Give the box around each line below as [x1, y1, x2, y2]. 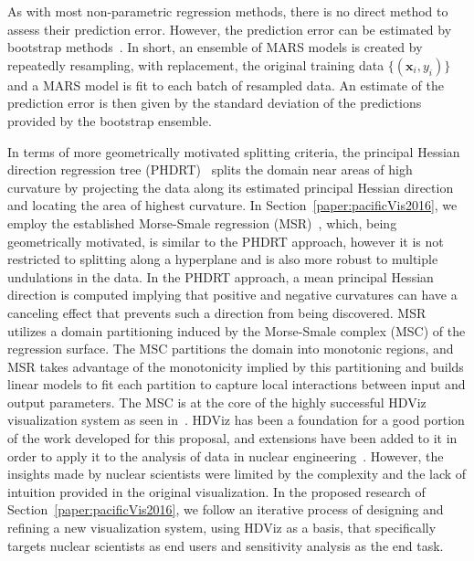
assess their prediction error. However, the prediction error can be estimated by [7, 19, 452, 38]
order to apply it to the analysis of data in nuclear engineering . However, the [7, 446, 444, 465]
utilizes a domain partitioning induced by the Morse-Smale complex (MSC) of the [7, 321, 466, 340]
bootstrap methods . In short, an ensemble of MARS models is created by [7, 37, 423, 57]
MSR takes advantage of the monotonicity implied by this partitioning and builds [7, 356, 464, 376]
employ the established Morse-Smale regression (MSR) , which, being [7, 213, 397, 232]
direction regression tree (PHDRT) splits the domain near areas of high [7, 160, 413, 179]
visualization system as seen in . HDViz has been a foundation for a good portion [7, 410, 465, 429]
